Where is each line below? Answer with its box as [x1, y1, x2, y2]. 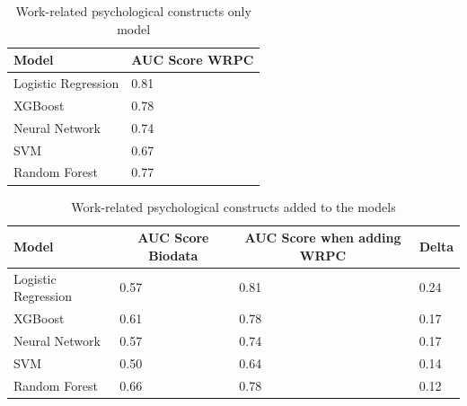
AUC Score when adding [244, 228, 401, 247]
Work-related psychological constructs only [15, 2, 251, 20]
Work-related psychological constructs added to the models [71, 197, 396, 216]
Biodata [148, 245, 198, 264]
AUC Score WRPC [131, 50, 254, 69]
